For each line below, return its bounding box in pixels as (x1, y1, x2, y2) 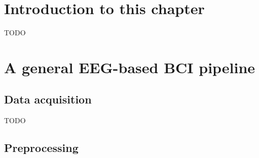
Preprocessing (4, 140, 79, 155)
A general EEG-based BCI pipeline (4, 57, 255, 77)
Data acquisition (4, 91, 92, 107)
